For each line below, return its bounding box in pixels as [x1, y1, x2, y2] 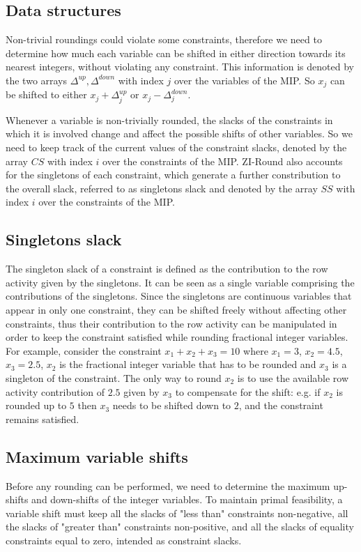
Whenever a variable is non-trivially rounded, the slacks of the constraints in [6, 112, 333, 127]
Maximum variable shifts [6, 445, 188, 467]
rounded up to [6, 398, 67, 413]
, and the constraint [238, 398, 323, 413]
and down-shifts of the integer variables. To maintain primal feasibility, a [31, 492, 343, 507]
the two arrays [6, 72, 68, 87]
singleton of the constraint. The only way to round [6, 370, 222, 385]
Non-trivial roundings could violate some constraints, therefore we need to [6, 32, 322, 47]
